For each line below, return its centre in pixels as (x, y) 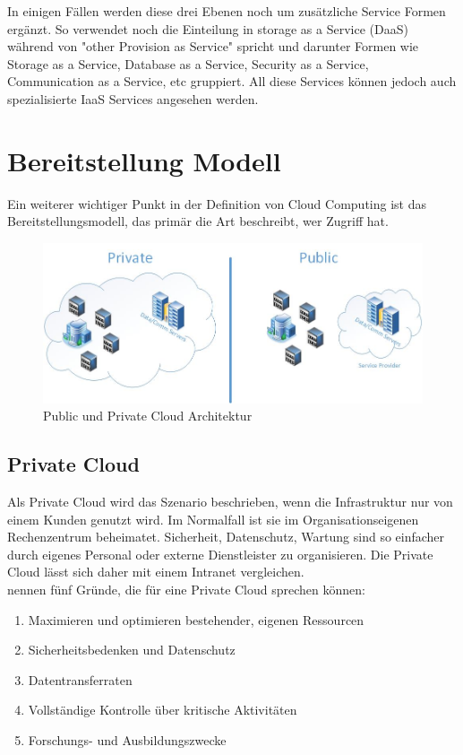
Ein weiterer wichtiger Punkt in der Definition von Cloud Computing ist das (217, 203)
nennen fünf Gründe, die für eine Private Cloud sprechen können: (186, 589)
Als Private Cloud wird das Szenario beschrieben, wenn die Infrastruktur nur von (230, 501)
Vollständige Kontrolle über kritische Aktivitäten (163, 710)
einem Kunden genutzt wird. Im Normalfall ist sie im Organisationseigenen (213, 519)
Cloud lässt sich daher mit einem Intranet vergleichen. (156, 572)
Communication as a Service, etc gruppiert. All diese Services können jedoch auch (232, 81)
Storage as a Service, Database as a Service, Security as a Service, (188, 63)
